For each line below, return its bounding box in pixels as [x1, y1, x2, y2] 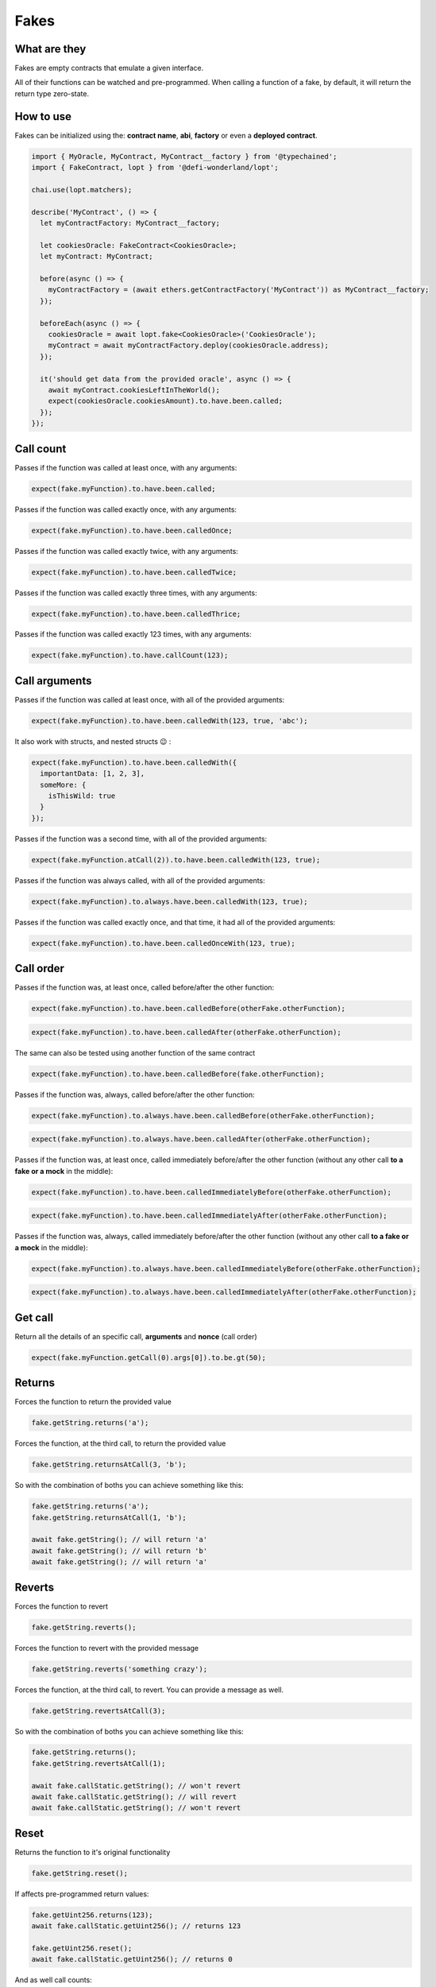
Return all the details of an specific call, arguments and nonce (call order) [14, 1331, 257, 1341]
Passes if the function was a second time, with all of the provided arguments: [14, 834, 268, 843]
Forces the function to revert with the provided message [14, 1643, 199, 1652]
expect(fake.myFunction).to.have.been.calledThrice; [31, 609, 241, 618]
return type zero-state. [14, 88, 90, 99]
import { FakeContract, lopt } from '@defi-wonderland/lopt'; [31, 163, 279, 172]
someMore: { [40, 780, 87, 789]
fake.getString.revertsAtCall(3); [31, 1706, 166, 1715]
